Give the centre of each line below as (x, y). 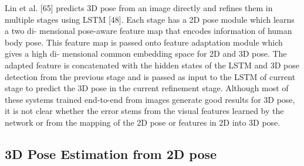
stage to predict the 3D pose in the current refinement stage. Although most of (147, 88)
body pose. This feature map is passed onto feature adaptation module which (144, 42)
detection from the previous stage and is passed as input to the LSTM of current (150, 76)
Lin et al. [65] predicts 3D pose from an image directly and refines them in (139, 8)
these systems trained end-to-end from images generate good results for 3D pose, (150, 99)
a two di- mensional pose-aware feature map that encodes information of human (148, 31)
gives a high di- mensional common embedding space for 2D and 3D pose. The (146, 53)
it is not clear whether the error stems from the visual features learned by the (144, 111)
